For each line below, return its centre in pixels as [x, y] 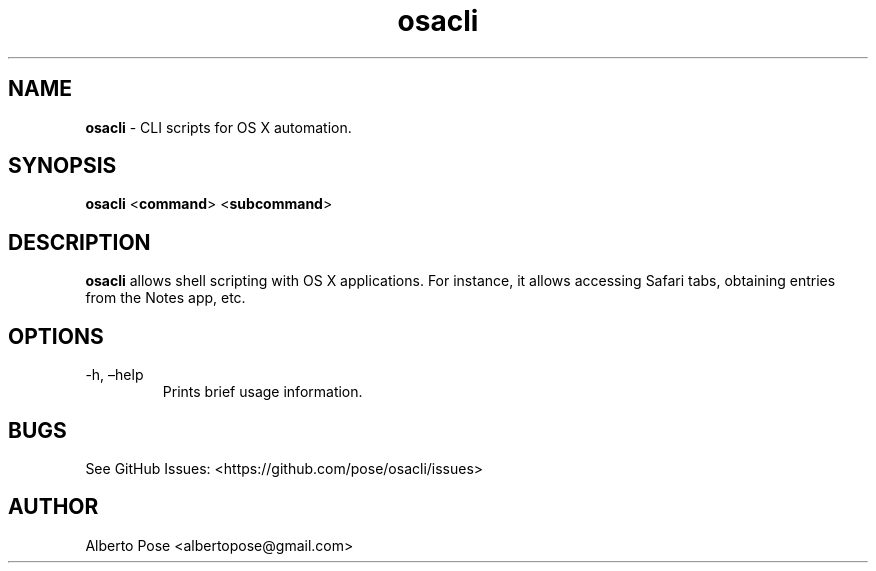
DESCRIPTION [79, 242]
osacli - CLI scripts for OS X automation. [218, 127]
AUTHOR [53, 507]
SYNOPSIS [62, 166]
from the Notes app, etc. [165, 298]
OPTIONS [56, 336]
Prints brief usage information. [262, 392]
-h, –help [114, 375]
